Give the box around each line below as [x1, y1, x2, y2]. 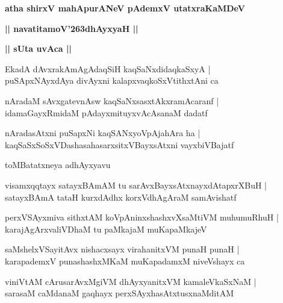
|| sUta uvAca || [5, 42, 72, 55]
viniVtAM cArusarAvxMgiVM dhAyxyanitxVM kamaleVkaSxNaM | [5, 275, 257, 287]
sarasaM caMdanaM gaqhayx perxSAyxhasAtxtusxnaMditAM [5, 287, 234, 299]
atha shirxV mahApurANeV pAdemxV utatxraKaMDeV [5, 2, 245, 14]
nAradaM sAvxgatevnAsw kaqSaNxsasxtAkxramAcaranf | [5, 94, 219, 107]
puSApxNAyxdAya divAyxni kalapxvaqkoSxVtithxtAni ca [5, 74, 219, 87]
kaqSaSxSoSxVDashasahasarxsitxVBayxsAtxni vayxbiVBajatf [5, 138, 234, 151]
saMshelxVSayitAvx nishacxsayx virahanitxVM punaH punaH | [5, 243, 240, 255]
